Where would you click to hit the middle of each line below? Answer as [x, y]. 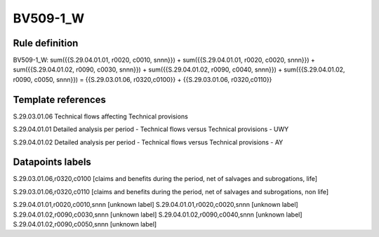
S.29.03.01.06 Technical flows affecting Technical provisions [101, 116]
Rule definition [46, 43]
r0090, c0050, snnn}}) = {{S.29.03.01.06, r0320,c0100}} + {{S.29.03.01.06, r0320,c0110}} [142, 79]
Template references [60, 99]
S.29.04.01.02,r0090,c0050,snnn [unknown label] [85, 224]
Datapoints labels [52, 162]
